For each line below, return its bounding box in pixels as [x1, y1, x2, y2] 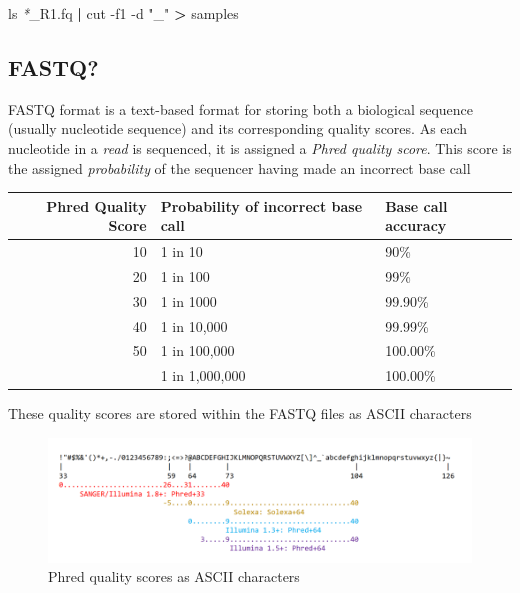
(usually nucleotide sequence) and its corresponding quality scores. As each [8, 118, 468, 139]
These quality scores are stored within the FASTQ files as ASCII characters [8, 403, 472, 424]
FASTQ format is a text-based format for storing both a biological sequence [8, 98, 473, 119]
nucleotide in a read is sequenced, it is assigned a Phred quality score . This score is [8, 137, 512, 158]
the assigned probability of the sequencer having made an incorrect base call [8, 157, 471, 178]
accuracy [385, 215, 447, 236]
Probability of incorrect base [160, 195, 363, 216]
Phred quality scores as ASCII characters [48, 566, 300, 587]
